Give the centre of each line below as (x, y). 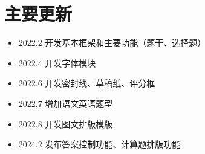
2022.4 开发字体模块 (57, 63)
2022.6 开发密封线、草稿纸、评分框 (87, 83)
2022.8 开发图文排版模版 (66, 124)
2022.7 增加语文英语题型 (66, 103)
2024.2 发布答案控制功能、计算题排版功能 (99, 144)
